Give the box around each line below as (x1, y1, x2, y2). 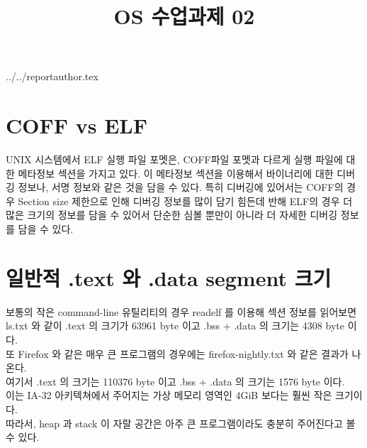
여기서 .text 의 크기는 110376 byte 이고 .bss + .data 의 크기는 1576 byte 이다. (6, 373, 345, 388)
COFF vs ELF (6, 111, 147, 140)
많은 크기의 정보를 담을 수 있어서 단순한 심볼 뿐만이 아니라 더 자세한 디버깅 (6, 207, 338, 222)
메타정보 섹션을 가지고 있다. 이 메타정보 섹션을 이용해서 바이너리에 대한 (18, 165, 334, 180)
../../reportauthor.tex (6, 69, 98, 84)
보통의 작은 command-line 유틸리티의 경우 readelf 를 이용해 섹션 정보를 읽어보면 (6, 304, 357, 319)
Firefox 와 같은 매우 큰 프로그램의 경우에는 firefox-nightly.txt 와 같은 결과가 (18, 346, 349, 361)
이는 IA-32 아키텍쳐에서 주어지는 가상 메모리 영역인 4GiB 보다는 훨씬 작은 (6, 388, 332, 403)
